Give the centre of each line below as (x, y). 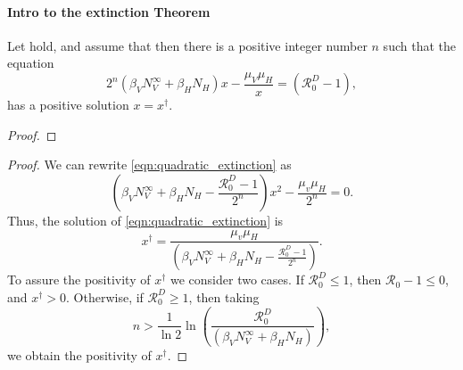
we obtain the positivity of (79, 355)
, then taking (224, 296)
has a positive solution (68, 105)
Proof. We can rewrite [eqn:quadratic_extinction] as (149, 164)
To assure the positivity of (79, 280)
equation (31, 63)
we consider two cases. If (237, 280)
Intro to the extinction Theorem (109, 11)
